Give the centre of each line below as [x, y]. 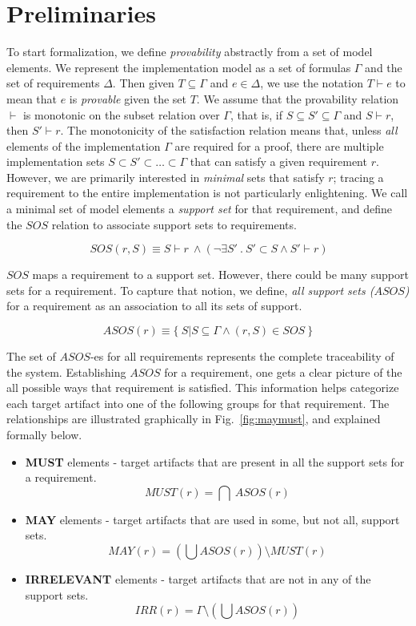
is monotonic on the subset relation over [121, 114]
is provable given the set [128, 98]
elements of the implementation [84, 145]
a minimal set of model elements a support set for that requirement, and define [199, 209]
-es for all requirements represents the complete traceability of [242, 356]
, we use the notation [312, 83]
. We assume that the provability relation [298, 98]
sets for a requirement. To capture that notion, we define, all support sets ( [190, 290]
